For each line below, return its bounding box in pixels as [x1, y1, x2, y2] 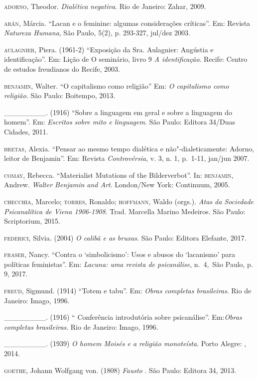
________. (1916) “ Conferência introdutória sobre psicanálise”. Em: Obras [4, 312, 242, 322]
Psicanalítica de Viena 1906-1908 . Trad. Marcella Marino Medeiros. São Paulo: [4, 206, 246, 216]
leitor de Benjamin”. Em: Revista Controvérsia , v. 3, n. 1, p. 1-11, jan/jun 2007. [4, 153, 250, 163]
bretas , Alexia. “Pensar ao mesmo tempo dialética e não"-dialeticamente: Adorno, [4, 143, 255, 153]
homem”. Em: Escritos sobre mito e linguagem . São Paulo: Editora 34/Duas [4, 117, 236, 127]
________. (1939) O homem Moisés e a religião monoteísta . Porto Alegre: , [4, 338, 247, 349]
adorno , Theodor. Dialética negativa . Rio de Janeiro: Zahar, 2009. [4, 1, 206, 11]
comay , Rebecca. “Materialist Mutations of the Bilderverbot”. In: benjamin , [4, 169, 234, 180]
